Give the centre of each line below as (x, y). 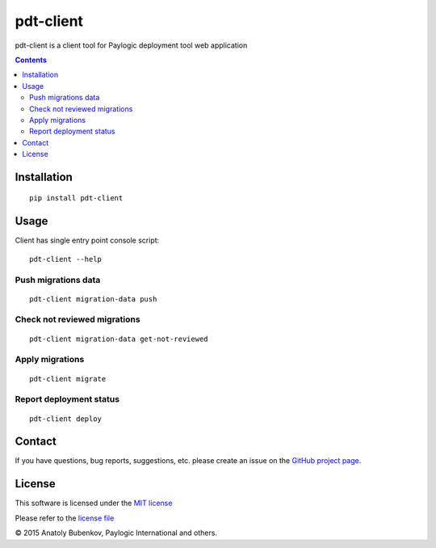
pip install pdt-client (76, 198)
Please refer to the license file (65, 518)
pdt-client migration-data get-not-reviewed (119, 339)
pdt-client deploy (66, 419)
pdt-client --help (66, 259)
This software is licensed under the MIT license (94, 503)
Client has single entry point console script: (87, 240)
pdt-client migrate (68, 379)
